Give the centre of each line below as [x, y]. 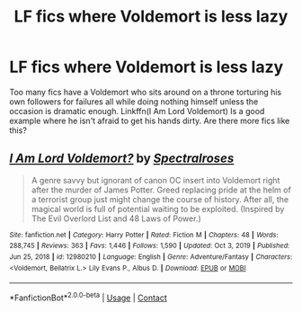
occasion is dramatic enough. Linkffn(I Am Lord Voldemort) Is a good [137, 111]
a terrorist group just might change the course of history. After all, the [160, 199]
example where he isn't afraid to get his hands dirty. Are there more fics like [150, 120]
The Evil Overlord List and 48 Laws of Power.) [116, 218]
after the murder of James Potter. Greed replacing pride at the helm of [161, 190]
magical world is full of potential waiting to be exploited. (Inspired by [158, 209]
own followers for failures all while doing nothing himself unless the [134, 102]
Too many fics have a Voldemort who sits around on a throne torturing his [145, 92]
